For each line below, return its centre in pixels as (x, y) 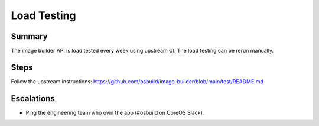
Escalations (33, 98)
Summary (29, 36)
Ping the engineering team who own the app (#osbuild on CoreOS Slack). (115, 112)
